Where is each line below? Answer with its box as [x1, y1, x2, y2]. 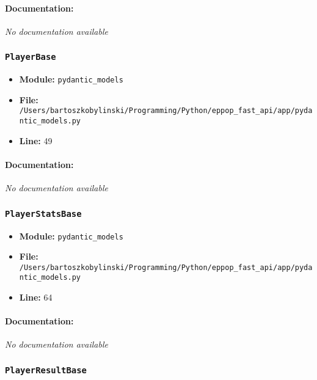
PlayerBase [5, 52, 56, 62]
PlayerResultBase [5, 365, 87, 375]
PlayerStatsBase [5, 208, 82, 219]
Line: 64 [19, 291, 53, 304]
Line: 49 [19, 134, 53, 147]
